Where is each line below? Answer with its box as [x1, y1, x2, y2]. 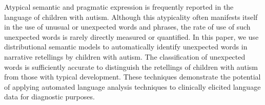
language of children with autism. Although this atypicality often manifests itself [4, 11, 258, 22]
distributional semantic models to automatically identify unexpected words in [4, 41, 248, 52]
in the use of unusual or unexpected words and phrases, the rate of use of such [4, 21, 251, 32]
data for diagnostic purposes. [4, 91, 95, 102]
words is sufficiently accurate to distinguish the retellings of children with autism [4, 61, 258, 72]
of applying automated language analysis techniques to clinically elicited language [4, 81, 261, 92]
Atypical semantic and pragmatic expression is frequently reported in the [4, 2, 234, 12]
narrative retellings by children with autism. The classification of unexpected [4, 51, 246, 62]
